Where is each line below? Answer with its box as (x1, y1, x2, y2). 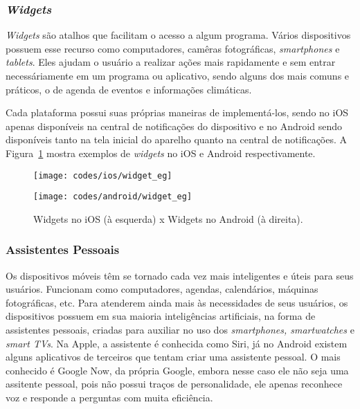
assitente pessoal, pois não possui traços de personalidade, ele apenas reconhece (6, 376, 343, 391)
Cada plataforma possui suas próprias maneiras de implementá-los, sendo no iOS (6, 105, 349, 120)
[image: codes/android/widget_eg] (33, 192, 192, 202)
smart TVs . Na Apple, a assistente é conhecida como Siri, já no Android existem (6, 336, 348, 350)
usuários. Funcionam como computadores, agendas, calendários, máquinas (6, 282, 318, 296)
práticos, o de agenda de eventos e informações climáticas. (6, 82, 252, 96)
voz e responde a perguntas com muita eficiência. (6, 390, 213, 405)
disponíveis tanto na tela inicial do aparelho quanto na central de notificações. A (6, 132, 348, 147)
